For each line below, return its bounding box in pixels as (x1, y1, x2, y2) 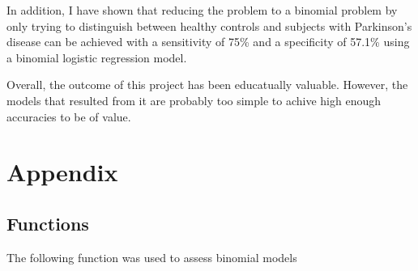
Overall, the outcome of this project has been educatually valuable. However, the (6, 76, 408, 93)
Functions (6, 210, 89, 235)
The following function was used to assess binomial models (6, 248, 297, 265)
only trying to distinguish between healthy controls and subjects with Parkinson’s (6, 17, 412, 34)
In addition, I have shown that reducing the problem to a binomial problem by (6, 2, 398, 18)
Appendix (6, 155, 118, 188)
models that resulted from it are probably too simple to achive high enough (6, 91, 382, 108)
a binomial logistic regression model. (6, 49, 187, 66)
